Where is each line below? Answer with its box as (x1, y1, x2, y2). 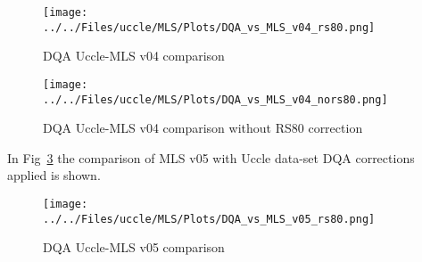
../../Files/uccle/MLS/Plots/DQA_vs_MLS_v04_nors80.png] (43, 93, 388, 106)
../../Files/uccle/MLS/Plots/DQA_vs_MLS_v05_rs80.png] (43, 212, 376, 225)
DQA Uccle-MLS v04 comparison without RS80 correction (43, 119, 363, 137)
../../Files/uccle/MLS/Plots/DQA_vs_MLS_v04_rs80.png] (43, 20, 376, 34)
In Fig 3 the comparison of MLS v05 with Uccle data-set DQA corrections (7, 148, 415, 167)
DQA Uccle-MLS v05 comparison (43, 238, 225, 257)
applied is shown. (7, 166, 101, 184)
